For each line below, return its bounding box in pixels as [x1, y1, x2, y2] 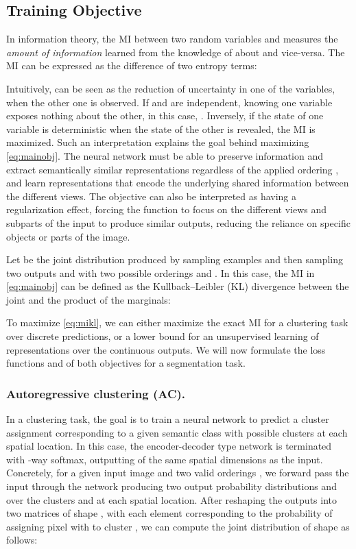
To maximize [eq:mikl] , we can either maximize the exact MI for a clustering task [6, 315, 348, 330]
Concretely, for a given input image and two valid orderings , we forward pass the [6, 465, 349, 480]
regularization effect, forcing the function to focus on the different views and [6, 202, 327, 217]
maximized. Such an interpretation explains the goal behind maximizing [6, 135, 309, 149]
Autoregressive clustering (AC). [6, 385, 186, 402]
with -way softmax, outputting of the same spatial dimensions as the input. [6, 452, 323, 466]
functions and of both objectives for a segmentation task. [6, 356, 246, 370]
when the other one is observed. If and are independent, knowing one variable [6, 95, 333, 109]
